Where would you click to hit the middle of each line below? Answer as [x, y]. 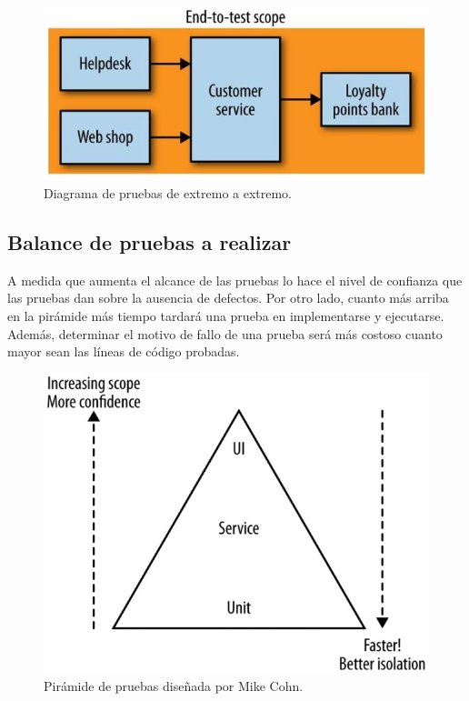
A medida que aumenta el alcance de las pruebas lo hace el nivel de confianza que [235, 280]
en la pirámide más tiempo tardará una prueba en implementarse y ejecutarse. [226, 315]
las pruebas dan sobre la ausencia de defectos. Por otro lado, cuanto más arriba [228, 298]
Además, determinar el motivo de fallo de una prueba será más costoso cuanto [225, 333]
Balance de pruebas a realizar [150, 241]
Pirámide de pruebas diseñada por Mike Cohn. [174, 686]
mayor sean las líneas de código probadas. [124, 351]
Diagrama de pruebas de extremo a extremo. [168, 192]
